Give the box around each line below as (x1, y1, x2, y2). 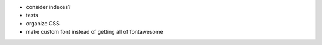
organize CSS (26, 20, 60, 27)
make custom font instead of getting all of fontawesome (26, 28, 163, 36)
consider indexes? (26, 4, 71, 10)
